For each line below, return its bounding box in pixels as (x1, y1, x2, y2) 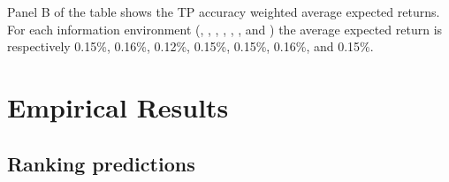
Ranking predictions (7, 149, 195, 177)
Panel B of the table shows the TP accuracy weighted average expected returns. (7, 3, 440, 20)
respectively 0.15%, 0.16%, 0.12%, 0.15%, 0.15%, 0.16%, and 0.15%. (7, 37, 374, 56)
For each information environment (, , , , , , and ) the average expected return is (7, 19, 443, 38)
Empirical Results (7, 88, 229, 125)
